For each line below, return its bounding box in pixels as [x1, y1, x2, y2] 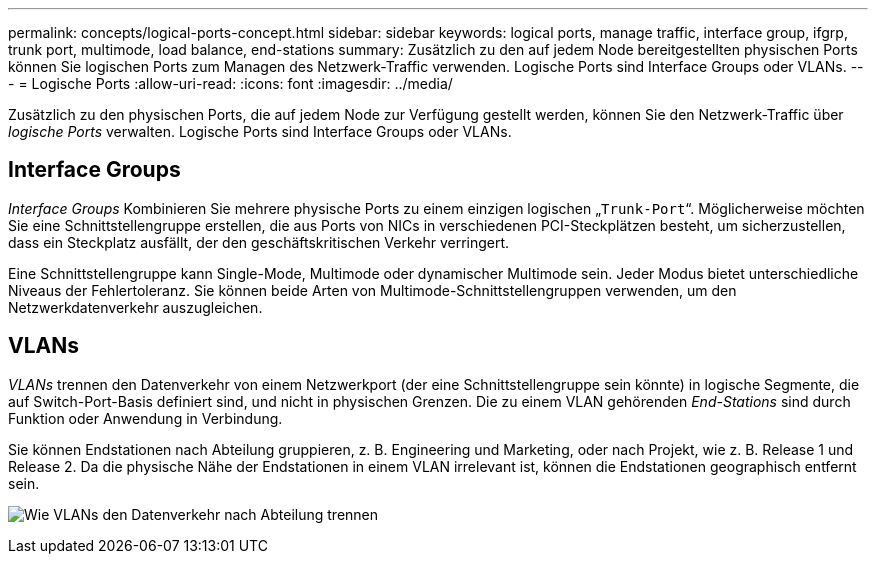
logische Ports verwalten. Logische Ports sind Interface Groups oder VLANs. [8, 123, 512, 140]
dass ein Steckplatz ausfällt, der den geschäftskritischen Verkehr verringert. [8, 233, 510, 251]
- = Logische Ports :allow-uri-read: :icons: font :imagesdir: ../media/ [8, 75, 453, 92]
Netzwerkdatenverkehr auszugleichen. [8, 298, 263, 316]
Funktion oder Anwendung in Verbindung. [8, 409, 283, 427]
